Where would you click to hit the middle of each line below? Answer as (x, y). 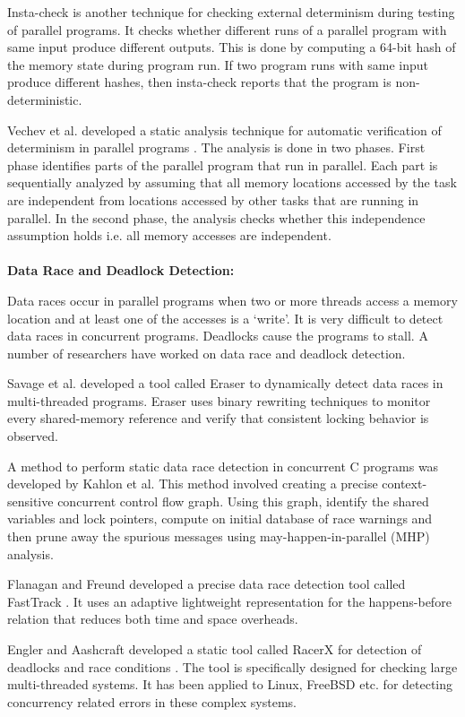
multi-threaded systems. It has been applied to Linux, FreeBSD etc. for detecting (230, 684)
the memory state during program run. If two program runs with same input (218, 64)
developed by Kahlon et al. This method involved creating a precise (193, 484)
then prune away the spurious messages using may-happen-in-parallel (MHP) (219, 536)
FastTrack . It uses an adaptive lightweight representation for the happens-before (229, 601)
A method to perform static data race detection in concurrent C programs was (223, 466)
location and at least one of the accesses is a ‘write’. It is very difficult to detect (225, 318)
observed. (33, 436)
